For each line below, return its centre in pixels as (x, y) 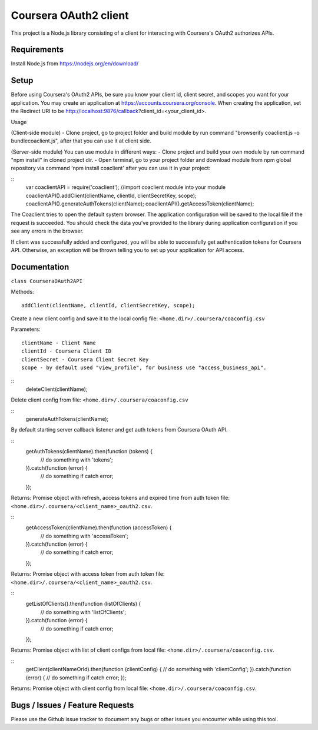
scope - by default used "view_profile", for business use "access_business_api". (144, 368)
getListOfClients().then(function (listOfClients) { (83, 604)
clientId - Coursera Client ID (67, 351)
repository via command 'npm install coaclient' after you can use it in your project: (111, 168)
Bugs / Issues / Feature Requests (72, 705)
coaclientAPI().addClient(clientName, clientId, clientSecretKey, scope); (111, 195)
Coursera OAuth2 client (70, 15)
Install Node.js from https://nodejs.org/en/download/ (75, 64)
